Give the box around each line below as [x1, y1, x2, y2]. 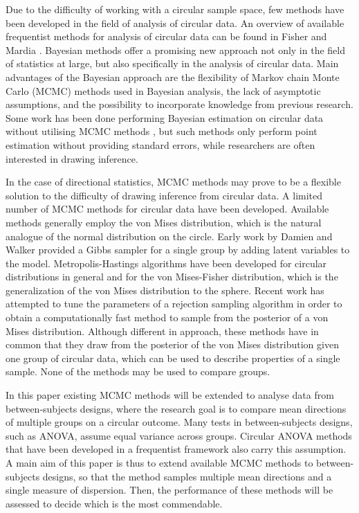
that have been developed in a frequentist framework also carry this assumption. [6, 442, 347, 456]
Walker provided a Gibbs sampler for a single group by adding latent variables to [6, 242, 350, 257]
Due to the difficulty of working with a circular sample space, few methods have [6, 2, 344, 16]
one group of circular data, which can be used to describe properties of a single [6, 350, 340, 365]
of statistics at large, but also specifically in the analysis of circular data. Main [6, 56, 339, 71]
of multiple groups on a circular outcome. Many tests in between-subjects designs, [6, 415, 353, 429]
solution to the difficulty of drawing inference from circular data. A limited [6, 188, 323, 202]
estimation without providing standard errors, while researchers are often [6, 137, 315, 152]
